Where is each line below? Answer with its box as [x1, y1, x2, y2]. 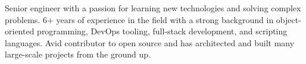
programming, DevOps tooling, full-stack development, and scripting [37, 25, 288, 37]
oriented [5, 25, 35, 37]
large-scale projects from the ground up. [5, 48, 151, 60]
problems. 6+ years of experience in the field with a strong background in [5, 13, 274, 25]
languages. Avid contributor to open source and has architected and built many [5, 36, 295, 49]
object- [276, 13, 301, 25]
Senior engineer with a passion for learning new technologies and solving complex [5, 2, 301, 14]
